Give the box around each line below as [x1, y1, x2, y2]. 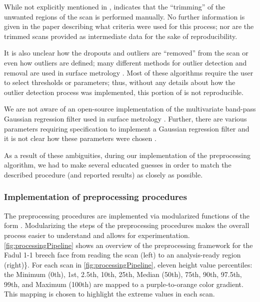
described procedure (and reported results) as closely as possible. [4, 169, 203, 179]
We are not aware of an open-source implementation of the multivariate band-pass [4, 103, 256, 114]
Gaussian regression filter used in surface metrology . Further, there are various [4, 113, 247, 123]
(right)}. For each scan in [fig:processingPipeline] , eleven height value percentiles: [4, 259, 252, 269]
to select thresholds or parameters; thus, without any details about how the [4, 77, 235, 87]
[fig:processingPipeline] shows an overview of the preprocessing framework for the [4, 239, 253, 250]
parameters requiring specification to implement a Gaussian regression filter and [4, 123, 249, 133]
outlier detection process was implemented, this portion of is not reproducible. [4, 86, 243, 97]
